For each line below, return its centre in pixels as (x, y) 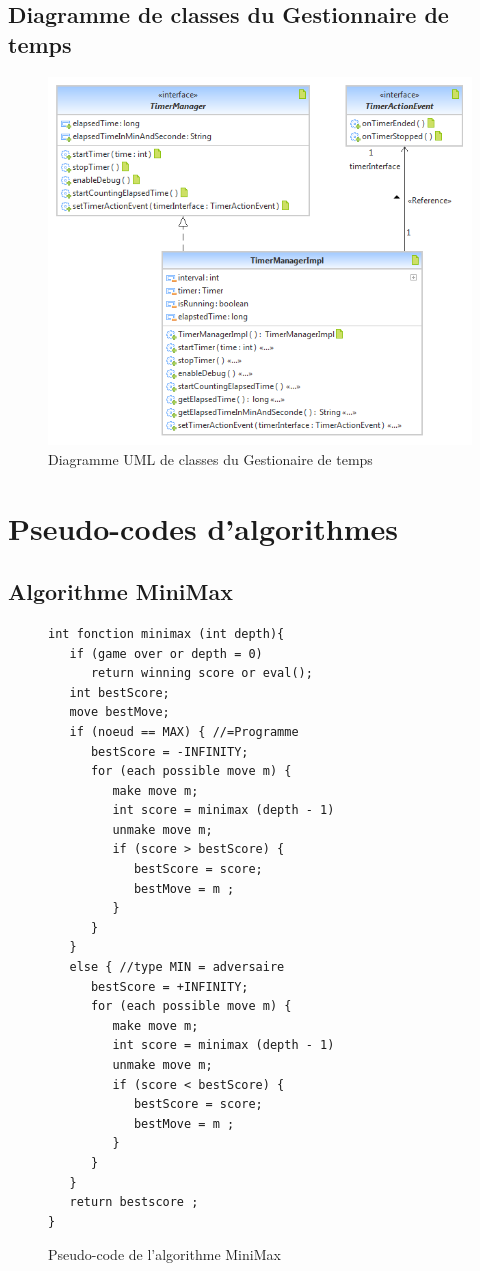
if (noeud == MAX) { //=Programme (184, 731)
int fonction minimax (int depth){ (166, 633)
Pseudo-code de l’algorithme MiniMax (164, 1254)
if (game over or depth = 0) (166, 653)
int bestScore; (119, 692)
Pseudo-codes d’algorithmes (203, 527)
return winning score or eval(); (201, 673)
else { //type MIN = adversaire (177, 967)
